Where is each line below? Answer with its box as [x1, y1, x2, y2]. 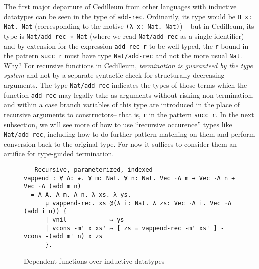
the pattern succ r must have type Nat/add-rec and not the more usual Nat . [4, 50, 242, 61]
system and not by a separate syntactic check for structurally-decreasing [4, 70, 225, 80]
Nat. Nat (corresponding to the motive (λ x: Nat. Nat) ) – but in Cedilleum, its [4, 21, 254, 31]
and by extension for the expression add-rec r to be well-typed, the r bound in [4, 40, 249, 51]
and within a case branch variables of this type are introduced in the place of [4, 99, 240, 110]
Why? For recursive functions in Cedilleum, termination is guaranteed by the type [4, 60, 253, 70]
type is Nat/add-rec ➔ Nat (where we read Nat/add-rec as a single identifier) [4, 30, 244, 41]
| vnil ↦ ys [45, 216, 124, 223]
